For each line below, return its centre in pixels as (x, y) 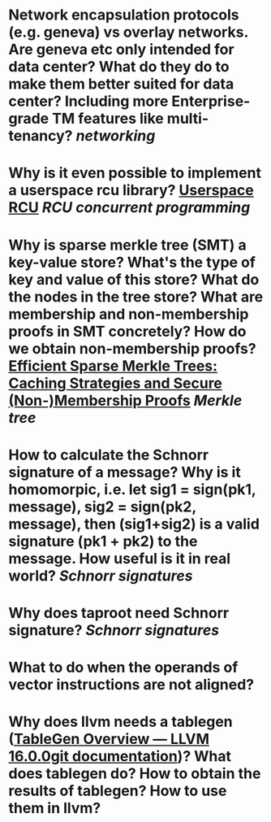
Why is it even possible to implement (135, 173)
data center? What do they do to (119, 67)
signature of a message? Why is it (125, 472)
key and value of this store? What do (134, 279)
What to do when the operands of (123, 668)
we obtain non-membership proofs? (133, 348)
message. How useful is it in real (120, 558)
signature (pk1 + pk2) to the (103, 541)
